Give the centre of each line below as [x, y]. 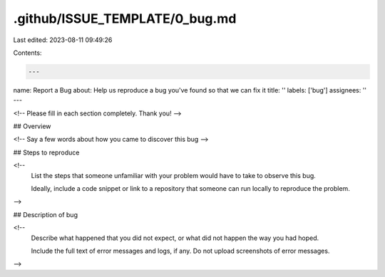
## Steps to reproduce [46, 152]
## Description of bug [46, 214]
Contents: [27, 53]
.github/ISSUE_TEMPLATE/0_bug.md [125, 19]
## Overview [32, 126]
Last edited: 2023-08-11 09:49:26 [63, 40]
